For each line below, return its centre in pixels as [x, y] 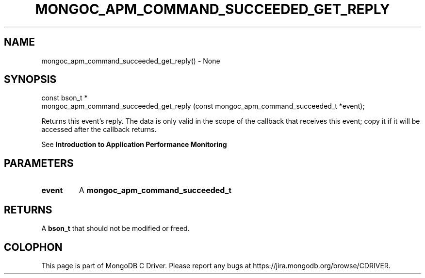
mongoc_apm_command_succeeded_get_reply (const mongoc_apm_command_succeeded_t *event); [203, 106]
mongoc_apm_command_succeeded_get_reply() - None [131, 61]
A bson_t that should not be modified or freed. [115, 229]
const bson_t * [65, 98]
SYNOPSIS [30, 80]
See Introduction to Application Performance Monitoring [134, 145]
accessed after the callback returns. [99, 130]
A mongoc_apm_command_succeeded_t [155, 190]
